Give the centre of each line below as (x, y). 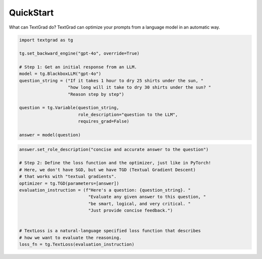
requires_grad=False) (104, 121)
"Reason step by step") (96, 94)
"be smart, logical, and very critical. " (139, 203)
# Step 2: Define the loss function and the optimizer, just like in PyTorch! (115, 163)
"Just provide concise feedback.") (131, 210)
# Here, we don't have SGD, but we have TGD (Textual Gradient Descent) (107, 170)
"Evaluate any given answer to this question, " (147, 197)
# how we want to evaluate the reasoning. (70, 237)
